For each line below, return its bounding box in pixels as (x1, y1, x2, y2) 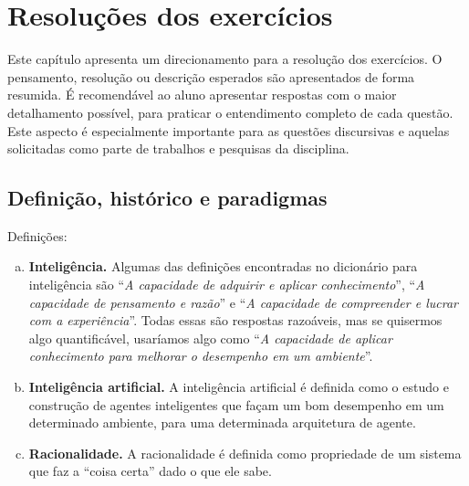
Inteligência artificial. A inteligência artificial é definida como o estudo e (28, 377, 449, 396)
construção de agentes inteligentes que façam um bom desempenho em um (28, 395, 444, 414)
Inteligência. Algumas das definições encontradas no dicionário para (28, 257, 418, 276)
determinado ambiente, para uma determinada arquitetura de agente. (28, 413, 416, 432)
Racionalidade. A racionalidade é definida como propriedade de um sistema (28, 443, 462, 462)
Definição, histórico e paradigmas (7, 184, 328, 212)
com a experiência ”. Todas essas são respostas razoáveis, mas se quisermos (28, 311, 443, 330)
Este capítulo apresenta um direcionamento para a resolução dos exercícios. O (7, 49, 443, 69)
